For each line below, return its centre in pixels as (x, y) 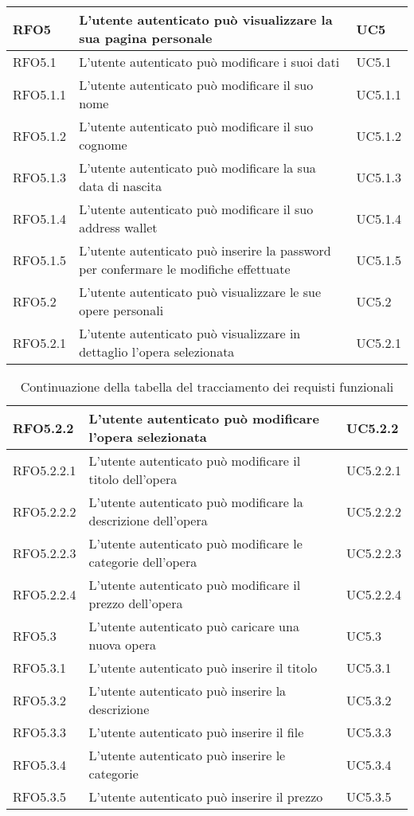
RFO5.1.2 (40, 135)
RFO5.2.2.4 (45, 594)
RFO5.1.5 (40, 260)
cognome (103, 144)
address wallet (118, 227)
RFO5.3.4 (40, 764)
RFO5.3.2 (40, 700)
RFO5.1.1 (40, 94)
